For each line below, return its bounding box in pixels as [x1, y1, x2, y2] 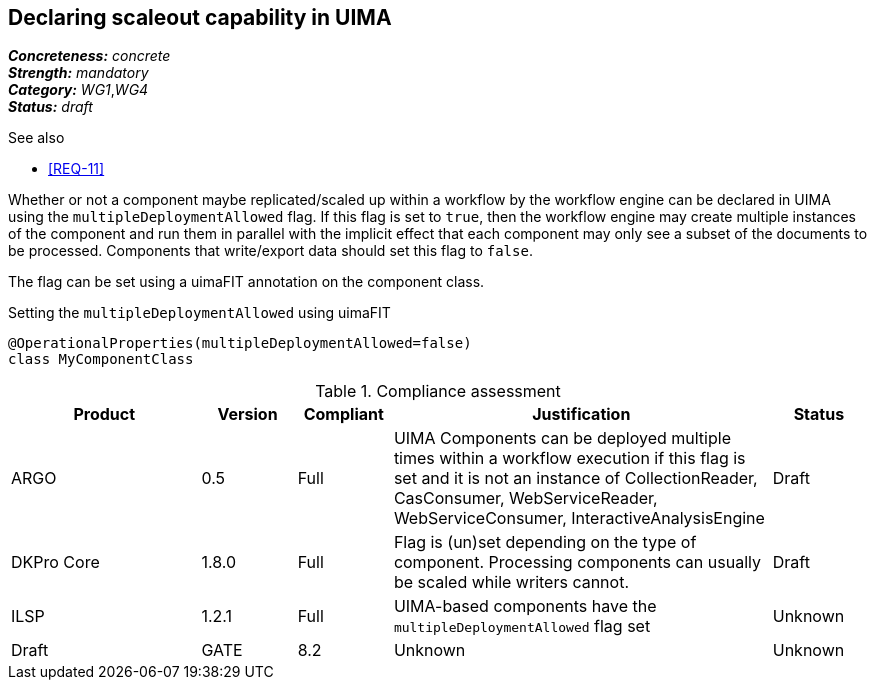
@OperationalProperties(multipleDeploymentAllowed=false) [8, 335, 472, 352]
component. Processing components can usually [393, 552, 761, 573]
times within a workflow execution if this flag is [393, 448, 746, 469]
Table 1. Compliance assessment [315, 381, 561, 402]
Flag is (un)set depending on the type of [393, 532, 697, 553]
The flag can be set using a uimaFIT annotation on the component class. [8, 273, 485, 291]
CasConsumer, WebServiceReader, [393, 488, 658, 509]
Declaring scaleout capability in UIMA [8, 5, 392, 30]
